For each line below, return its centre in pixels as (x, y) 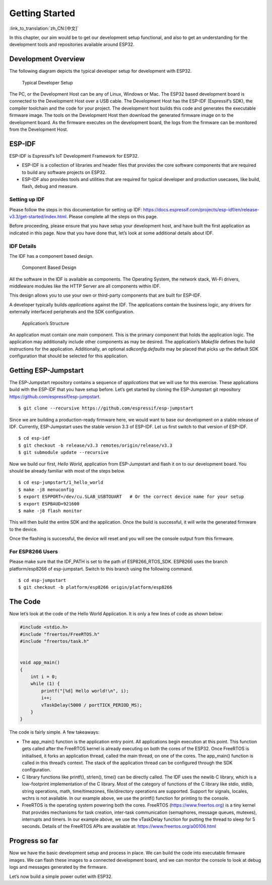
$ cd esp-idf (34, 438)
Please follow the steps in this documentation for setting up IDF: (76, 209)
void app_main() (40, 663)
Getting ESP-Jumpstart (47, 370)
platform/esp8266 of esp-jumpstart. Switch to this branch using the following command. (101, 569)
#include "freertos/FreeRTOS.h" (60, 634)
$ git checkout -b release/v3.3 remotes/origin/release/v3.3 (95, 445)
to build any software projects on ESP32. (64, 172)
